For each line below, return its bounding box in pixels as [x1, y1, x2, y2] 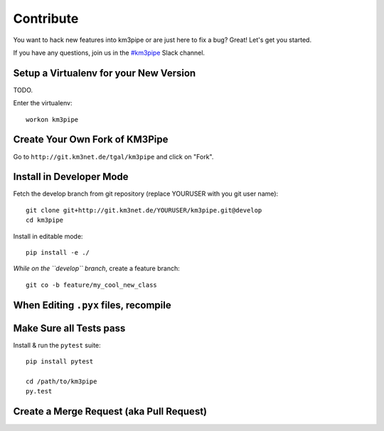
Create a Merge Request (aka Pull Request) [13, 405, 208, 417]
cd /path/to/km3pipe [26, 377, 97, 385]
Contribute [13, 11, 79, 26]
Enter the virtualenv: [13, 99, 73, 107]
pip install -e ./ [26, 249, 90, 256]
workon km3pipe [26, 115, 79, 124]
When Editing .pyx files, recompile [13, 299, 171, 311]
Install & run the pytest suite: [13, 341, 101, 349]
